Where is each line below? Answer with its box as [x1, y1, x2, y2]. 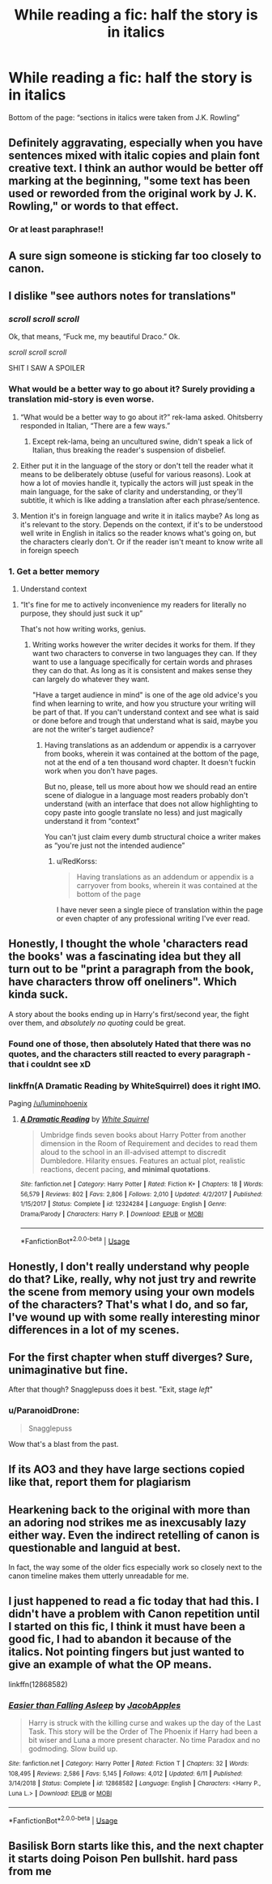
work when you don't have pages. [44, 766, 158, 775]
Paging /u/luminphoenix [8, 1098, 87, 1108]
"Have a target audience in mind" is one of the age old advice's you [32, 689, 257, 699]
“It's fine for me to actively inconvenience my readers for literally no [19, 599, 247, 609]
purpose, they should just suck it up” [19, 608, 143, 618]
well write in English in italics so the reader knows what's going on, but [19, 528, 257, 538]
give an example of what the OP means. [8, 1658, 212, 1672]
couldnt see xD [30, 1058, 91, 1070]
